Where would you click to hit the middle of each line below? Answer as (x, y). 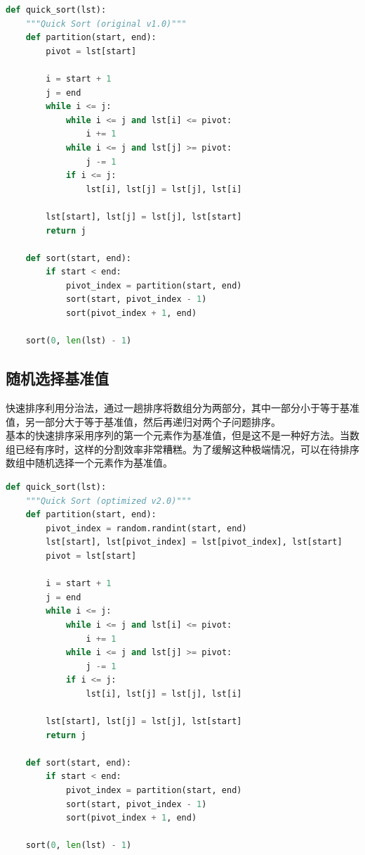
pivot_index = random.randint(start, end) (146, 528)
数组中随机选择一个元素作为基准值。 (89, 463)
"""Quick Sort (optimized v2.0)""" (108, 501)
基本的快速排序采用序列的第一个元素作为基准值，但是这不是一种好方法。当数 (182, 435)
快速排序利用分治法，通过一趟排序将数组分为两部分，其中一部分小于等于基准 (182, 408)
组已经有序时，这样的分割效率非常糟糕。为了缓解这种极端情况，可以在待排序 (182, 449)
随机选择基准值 (57, 378)
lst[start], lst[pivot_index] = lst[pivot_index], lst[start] (194, 542)
